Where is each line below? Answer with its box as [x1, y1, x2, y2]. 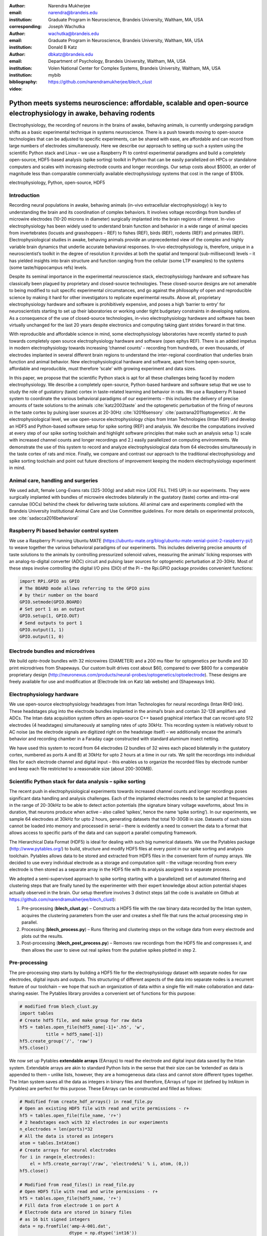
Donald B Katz [48, 44, 78, 50]
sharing [9, 990, 25, 996]
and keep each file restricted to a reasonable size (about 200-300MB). [9, 765, 153, 771]
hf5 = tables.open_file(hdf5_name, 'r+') [19, 1195, 122, 1201]
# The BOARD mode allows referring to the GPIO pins [19, 585, 150, 591]
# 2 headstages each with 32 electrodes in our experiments [19, 1120, 169, 1125]
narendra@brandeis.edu [48, 10, 98, 16]
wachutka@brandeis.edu [48, 30, 99, 37]
